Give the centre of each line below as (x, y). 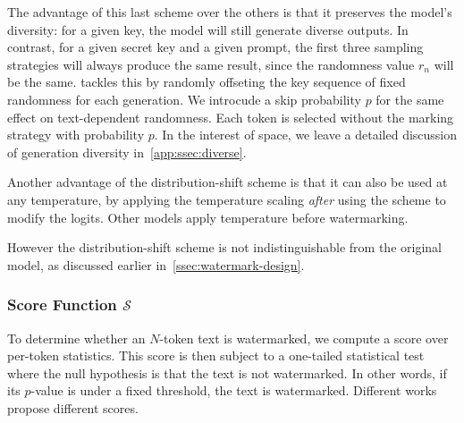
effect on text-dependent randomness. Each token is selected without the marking (231, 117)
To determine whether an (76, 338)
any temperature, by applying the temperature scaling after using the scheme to (227, 199)
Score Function (62, 305)
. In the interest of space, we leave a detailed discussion (306, 135)
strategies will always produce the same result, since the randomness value (211, 64)
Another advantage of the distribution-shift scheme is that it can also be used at (228, 182)
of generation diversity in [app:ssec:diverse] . (127, 152)
